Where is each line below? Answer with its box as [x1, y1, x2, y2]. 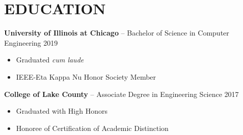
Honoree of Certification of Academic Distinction [16, 122, 169, 133]
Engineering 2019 [4, 37, 58, 48]
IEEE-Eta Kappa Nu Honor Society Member [16, 71, 156, 82]
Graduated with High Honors [16, 106, 107, 116]
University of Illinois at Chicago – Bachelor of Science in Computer [4, 27, 229, 38]
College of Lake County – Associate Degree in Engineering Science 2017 [4, 88, 239, 99]
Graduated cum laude [16, 54, 84, 65]
